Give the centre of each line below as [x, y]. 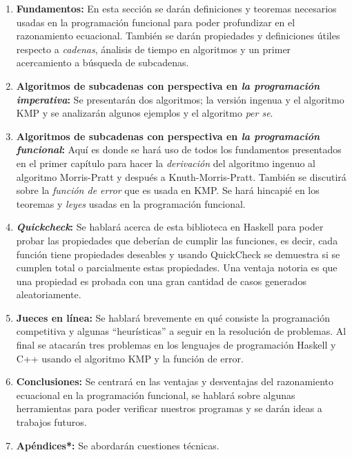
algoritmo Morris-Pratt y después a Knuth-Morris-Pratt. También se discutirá [181, 176]
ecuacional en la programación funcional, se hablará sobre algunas [156, 395]
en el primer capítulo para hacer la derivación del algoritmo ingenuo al [166, 163]
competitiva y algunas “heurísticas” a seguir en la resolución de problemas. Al [181, 331]
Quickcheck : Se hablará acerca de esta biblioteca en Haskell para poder [170, 227]
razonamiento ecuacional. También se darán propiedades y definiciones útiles [178, 36]
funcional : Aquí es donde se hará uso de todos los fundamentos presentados [179, 149]
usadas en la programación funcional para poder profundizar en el [156, 22]
